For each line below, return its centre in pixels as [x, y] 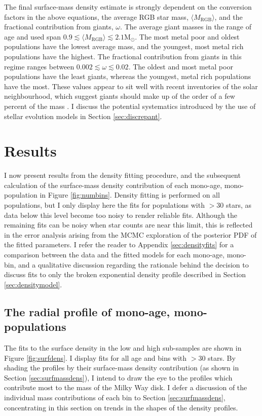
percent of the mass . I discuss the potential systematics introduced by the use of [130, 106]
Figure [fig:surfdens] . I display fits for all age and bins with [96, 357]
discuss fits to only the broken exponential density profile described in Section [125, 274]
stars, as [238, 205]
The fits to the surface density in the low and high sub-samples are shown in [123, 347]
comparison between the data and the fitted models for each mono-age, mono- [125, 254]
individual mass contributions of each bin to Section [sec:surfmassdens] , [115, 397]
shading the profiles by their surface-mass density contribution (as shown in [122, 368]
